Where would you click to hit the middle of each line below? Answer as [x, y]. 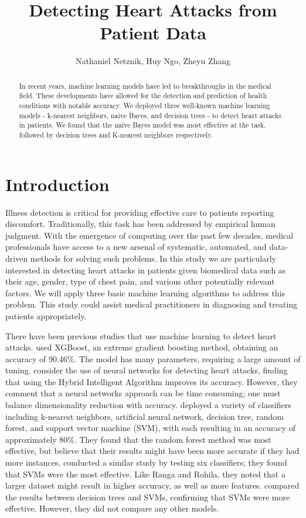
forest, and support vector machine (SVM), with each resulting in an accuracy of [151, 428]
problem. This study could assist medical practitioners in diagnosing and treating [152, 304]
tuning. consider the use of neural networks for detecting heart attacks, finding [147, 370]
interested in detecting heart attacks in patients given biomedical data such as [146, 270]
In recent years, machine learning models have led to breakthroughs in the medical [145, 86]
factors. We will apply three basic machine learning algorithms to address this [145, 293]
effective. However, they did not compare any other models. [112, 508]
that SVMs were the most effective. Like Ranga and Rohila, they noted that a [145, 474]
